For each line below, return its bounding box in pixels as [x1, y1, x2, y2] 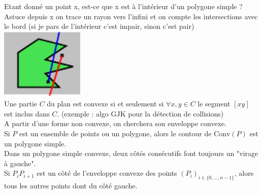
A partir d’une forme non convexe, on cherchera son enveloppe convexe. [4, 118, 227, 129]
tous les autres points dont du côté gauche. [4, 180, 138, 191]
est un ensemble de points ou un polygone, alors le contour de [19, 128, 212, 138]
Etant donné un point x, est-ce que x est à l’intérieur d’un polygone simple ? [4, 1, 243, 11]
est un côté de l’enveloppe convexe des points [37, 168, 177, 178]
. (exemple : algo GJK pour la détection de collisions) [57, 108, 224, 119]
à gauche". [4, 158, 36, 168]
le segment [198, 98, 231, 109]
